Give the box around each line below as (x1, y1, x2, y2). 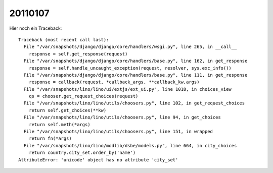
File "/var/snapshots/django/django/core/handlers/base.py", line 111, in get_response (23, 72, 248, 78)
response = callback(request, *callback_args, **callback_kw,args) (28, 79, 200, 85)
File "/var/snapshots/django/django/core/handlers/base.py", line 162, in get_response (23, 58, 248, 64)
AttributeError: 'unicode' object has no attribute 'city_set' (18, 157, 178, 162)
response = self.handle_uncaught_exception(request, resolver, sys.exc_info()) (28, 65, 232, 71)
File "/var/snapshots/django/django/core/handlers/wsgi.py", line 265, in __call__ (23, 44, 237, 50)
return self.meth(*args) (28, 122, 90, 127)
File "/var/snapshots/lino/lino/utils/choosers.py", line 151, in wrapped (23, 129, 213, 135)
